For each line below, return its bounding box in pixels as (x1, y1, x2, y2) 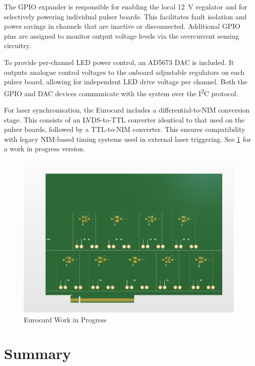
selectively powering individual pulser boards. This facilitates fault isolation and (4, 11, 247, 21)
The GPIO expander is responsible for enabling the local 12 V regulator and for (4, 1, 248, 11)
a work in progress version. (4, 143, 85, 154)
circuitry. (4, 40, 31, 51)
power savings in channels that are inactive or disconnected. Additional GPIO (4, 21, 241, 31)
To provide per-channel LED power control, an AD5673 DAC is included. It (4, 57, 234, 67)
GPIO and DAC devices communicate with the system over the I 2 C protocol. (4, 86, 238, 98)
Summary (4, 343, 71, 364)
